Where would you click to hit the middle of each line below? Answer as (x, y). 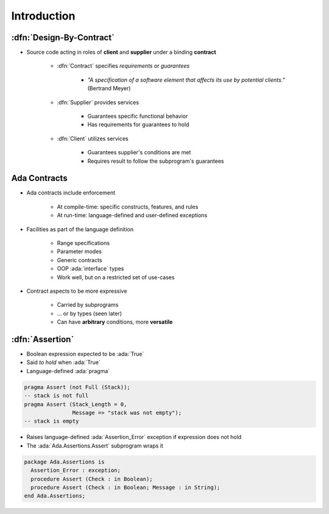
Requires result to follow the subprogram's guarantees (156, 161)
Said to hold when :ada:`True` (63, 362)
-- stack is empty (51, 421)
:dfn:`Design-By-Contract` (63, 37)
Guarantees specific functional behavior (138, 116)
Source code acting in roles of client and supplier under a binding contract (121, 52)
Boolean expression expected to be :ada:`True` (85, 354)
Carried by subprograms (88, 305)
